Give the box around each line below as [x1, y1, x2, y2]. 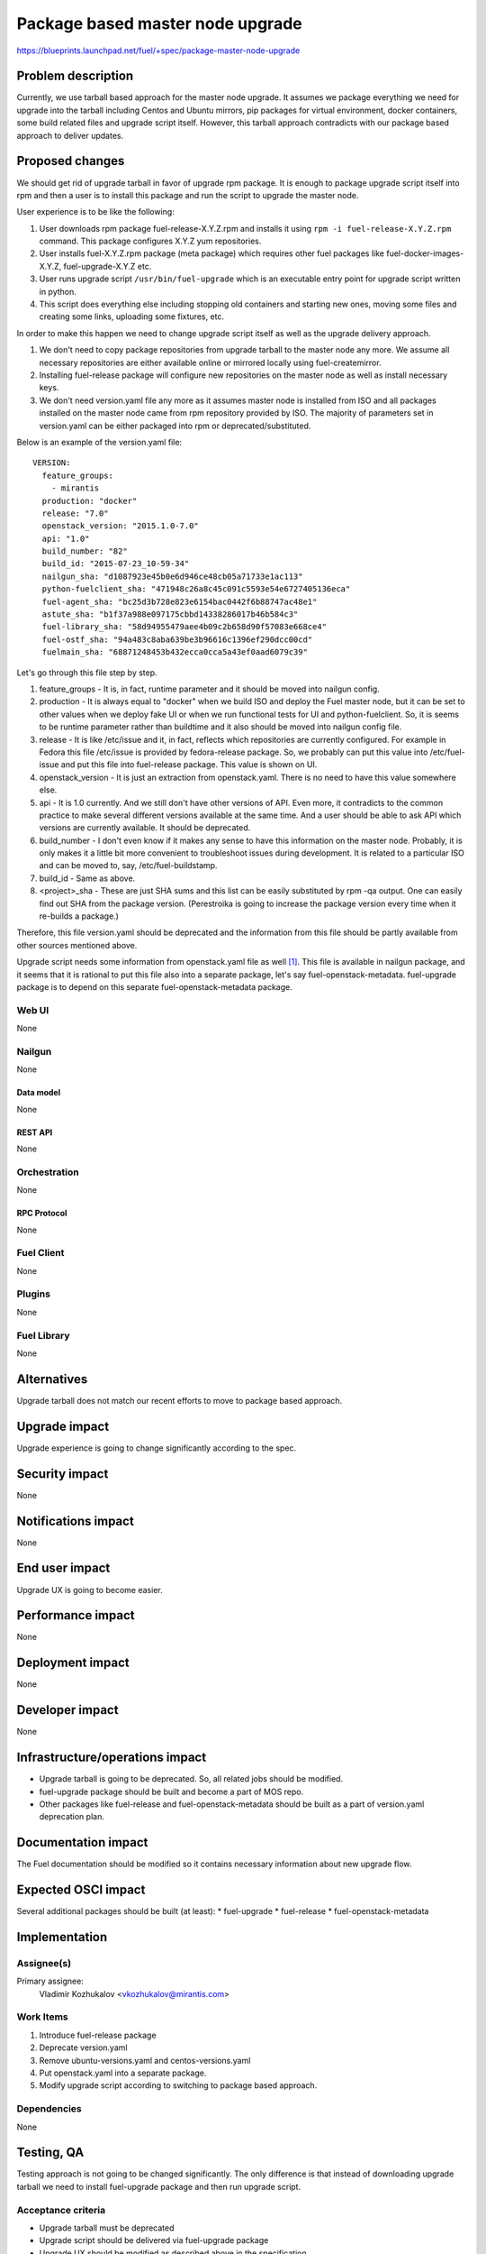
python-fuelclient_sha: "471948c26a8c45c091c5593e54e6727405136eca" [41, 584, 351, 594]
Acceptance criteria [16, 2204, 106, 2216]
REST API [16, 1127, 53, 1138]
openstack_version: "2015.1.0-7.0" [41, 521, 200, 531]
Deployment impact [16, 1655, 130, 1671]
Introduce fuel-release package [39, 2030, 157, 2040]
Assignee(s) [16, 1956, 72, 1969]
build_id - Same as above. [39, 873, 136, 884]
